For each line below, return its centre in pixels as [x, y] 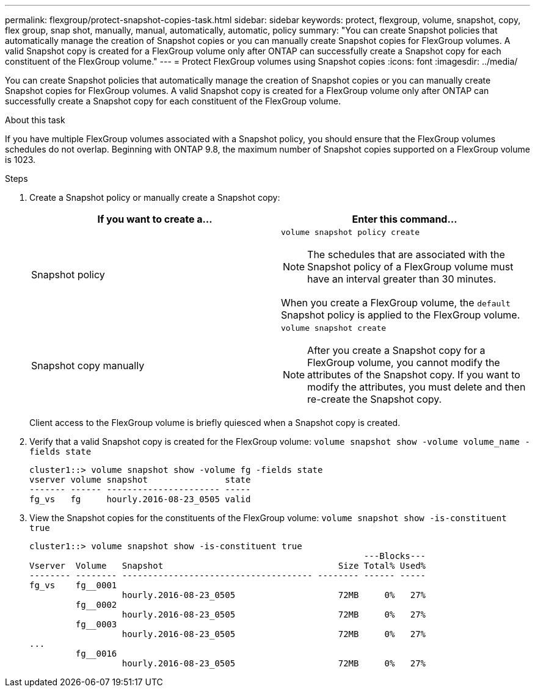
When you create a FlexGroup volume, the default [396, 303]
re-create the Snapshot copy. [375, 399]
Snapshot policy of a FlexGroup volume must [410, 267]
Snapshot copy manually [88, 365]
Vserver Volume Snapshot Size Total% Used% [228, 566]
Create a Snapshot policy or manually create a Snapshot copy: [155, 197]
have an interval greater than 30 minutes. [402, 279]
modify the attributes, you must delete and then [417, 387]
